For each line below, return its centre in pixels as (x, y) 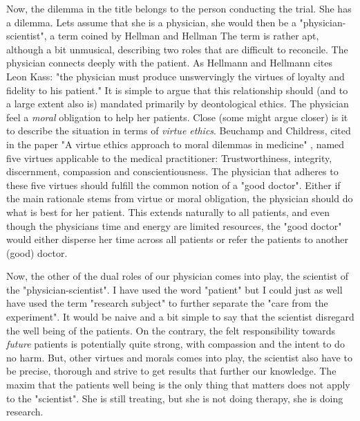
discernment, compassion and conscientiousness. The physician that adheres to (172, 171)
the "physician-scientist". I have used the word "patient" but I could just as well (174, 289)
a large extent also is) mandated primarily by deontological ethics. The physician (178, 104)
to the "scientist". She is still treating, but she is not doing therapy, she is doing (175, 398)
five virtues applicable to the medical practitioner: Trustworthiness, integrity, (169, 158)
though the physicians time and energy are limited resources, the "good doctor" (174, 225)
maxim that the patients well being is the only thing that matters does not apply (178, 385)
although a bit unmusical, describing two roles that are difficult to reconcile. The (177, 49)
